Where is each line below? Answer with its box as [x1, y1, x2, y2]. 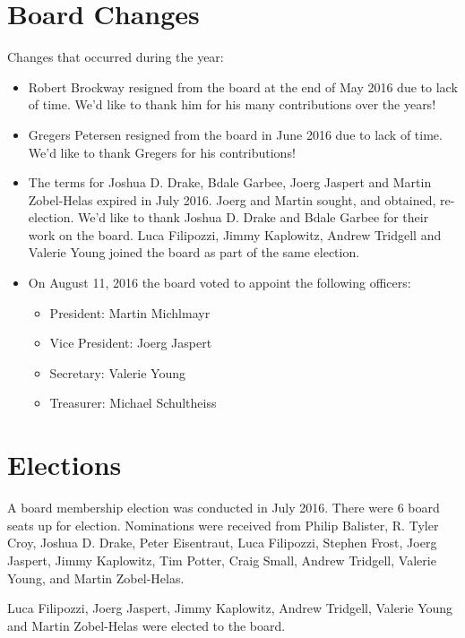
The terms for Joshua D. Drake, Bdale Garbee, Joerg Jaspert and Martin [28, 173, 432, 192]
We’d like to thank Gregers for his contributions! [28, 142, 296, 161]
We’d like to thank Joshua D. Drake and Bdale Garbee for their [78, 208, 429, 227]
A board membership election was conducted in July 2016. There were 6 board [7, 498, 440, 517]
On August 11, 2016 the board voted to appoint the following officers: [28, 273, 411, 292]
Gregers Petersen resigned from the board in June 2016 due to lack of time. [28, 125, 443, 143]
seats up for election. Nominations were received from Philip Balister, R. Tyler [7, 515, 439, 534]
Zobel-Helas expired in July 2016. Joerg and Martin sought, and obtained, [28, 190, 436, 209]
